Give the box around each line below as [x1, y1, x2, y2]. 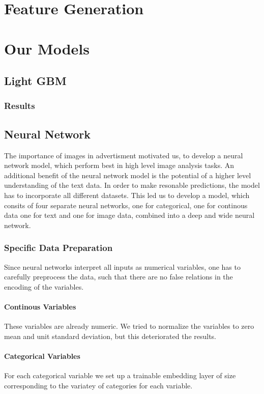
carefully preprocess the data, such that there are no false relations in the [4, 271, 233, 282]
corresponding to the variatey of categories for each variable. [4, 380, 193, 390]
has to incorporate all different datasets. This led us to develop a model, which [4, 189, 250, 200]
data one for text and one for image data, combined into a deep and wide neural [4, 210, 255, 220]
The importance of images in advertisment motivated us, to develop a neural [4, 150, 243, 160]
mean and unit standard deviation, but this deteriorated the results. [4, 330, 217, 341]
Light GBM [4, 73, 67, 89]
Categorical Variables [4, 350, 80, 361]
